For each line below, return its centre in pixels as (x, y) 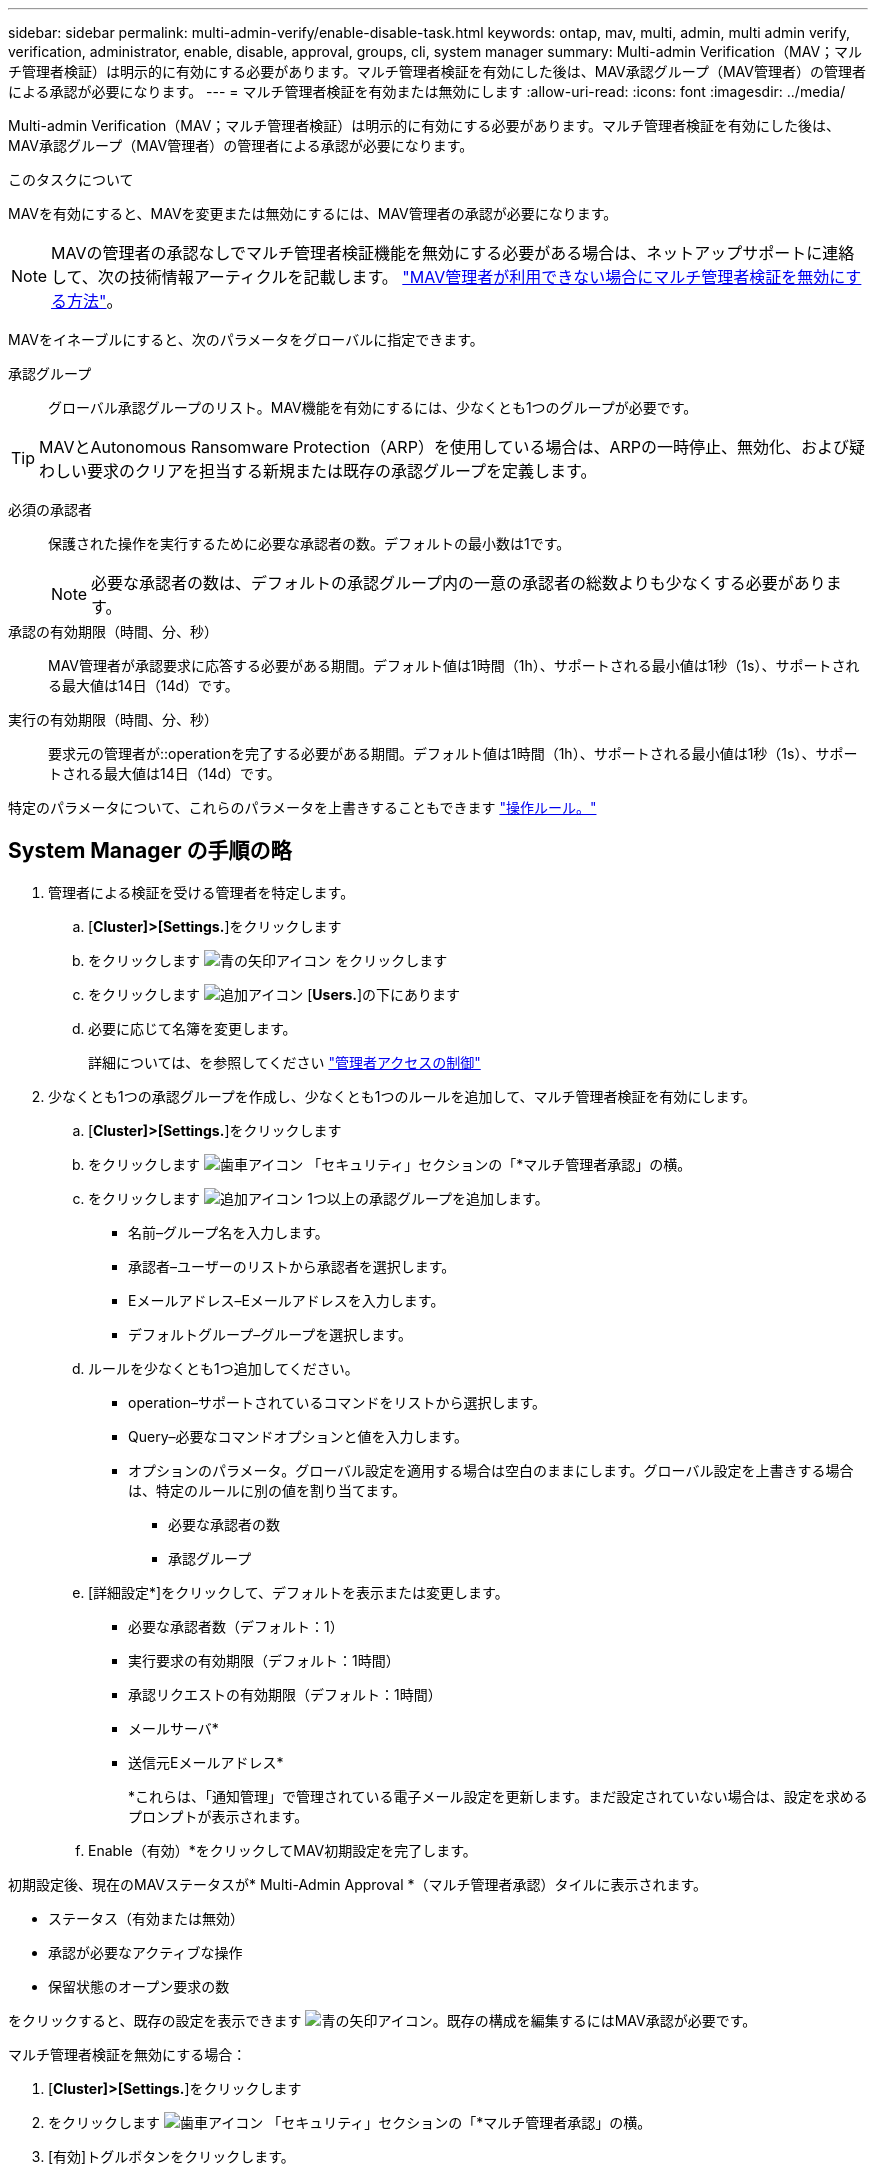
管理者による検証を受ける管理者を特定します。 (201, 892)
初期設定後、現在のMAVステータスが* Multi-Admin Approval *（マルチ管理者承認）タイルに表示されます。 (358, 1884)
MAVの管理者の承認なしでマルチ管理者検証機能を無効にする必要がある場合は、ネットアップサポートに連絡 (453, 253)
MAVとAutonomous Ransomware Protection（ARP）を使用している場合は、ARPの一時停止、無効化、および (444, 447)
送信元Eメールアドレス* (206, 1762)
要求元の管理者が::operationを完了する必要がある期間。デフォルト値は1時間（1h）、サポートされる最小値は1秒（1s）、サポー (453, 753)
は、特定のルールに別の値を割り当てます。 (267, 1490)
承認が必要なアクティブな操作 (145, 1952)
